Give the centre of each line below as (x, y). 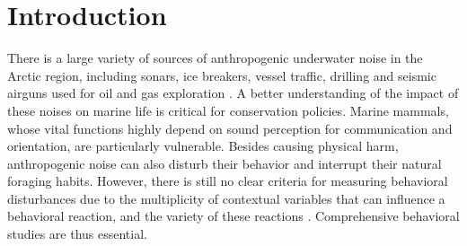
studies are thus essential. (77, 234)
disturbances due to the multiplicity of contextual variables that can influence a (226, 198)
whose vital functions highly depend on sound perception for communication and (230, 128)
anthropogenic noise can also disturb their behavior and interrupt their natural (225, 163)
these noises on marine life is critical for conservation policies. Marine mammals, (228, 110)
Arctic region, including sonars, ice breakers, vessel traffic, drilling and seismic (222, 75)
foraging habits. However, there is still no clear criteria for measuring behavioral (228, 181)
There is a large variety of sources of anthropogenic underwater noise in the (215, 58)
